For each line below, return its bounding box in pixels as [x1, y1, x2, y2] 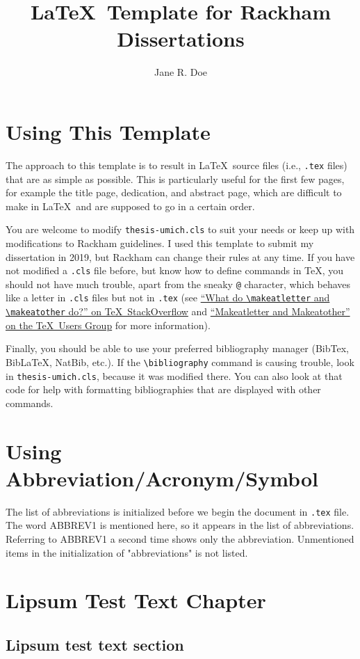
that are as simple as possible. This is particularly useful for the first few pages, [6, 171, 345, 186]
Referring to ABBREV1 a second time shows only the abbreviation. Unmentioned [6, 532, 354, 546]
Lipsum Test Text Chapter [6, 586, 266, 614]
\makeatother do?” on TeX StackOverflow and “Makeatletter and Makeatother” [6, 304, 350, 319]
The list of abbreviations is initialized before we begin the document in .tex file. [6, 504, 350, 518]
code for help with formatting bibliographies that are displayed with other [6, 382, 321, 397]
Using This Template [6, 117, 211, 145]
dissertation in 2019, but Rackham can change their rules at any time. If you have [6, 249, 355, 264]
